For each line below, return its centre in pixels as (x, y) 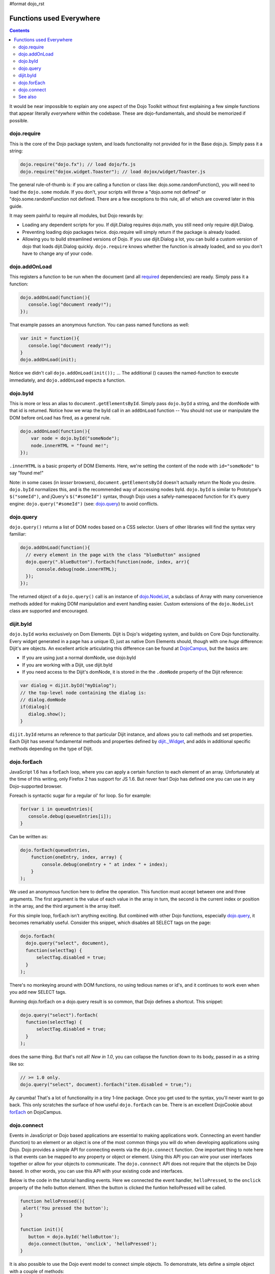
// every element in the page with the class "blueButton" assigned (113, 555)
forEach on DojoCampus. (36, 1112)
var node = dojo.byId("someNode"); (75, 439)
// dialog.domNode (43, 700)
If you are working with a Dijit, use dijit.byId (67, 665)
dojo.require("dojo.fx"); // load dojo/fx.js (78, 165)
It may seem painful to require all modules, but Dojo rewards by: (76, 216)
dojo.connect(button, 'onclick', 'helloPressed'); (93, 1244)
